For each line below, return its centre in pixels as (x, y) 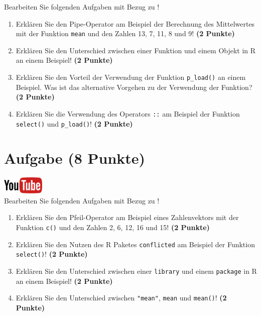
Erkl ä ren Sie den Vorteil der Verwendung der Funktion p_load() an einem (131, 77)
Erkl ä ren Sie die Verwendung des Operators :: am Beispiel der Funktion (128, 113)
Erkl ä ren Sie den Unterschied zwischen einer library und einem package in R (136, 271)
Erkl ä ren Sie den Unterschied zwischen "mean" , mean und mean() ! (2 (121, 298)
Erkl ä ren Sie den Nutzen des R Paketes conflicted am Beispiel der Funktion (135, 244)
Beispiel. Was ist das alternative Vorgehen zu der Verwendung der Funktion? (134, 87)
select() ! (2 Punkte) (52, 254)
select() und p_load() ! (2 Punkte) (74, 123)
